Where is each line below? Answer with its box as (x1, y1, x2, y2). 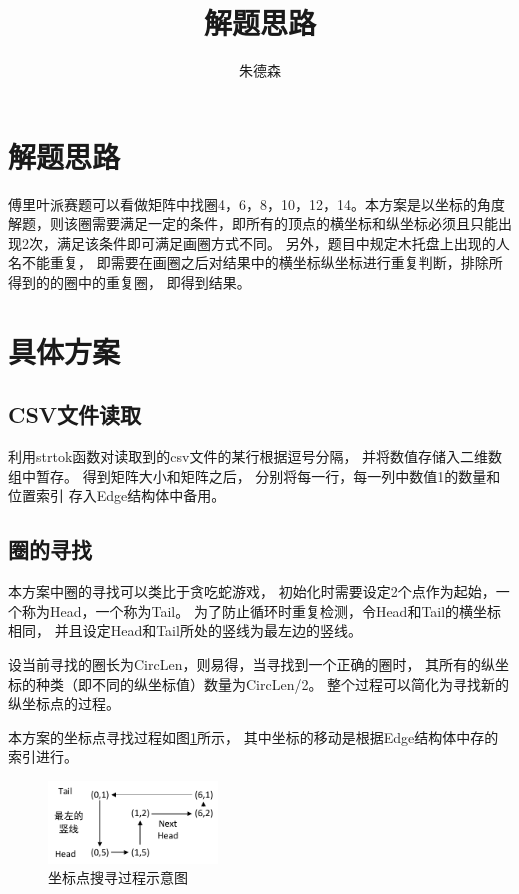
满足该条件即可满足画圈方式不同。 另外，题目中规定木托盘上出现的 (56, 232, 496, 253)
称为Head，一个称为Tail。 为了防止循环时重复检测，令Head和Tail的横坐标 (21, 600, 502, 621)
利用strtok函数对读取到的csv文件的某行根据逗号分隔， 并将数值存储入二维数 (8, 446, 503, 467)
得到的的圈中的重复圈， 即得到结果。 (8, 272, 251, 293)
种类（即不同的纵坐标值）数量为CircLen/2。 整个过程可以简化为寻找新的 (35, 673, 510, 694)
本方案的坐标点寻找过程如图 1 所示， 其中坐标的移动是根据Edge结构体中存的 (8, 726, 499, 747)
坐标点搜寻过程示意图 (48, 867, 188, 888)
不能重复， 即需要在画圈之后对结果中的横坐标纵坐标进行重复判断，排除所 (21, 252, 503, 273)
